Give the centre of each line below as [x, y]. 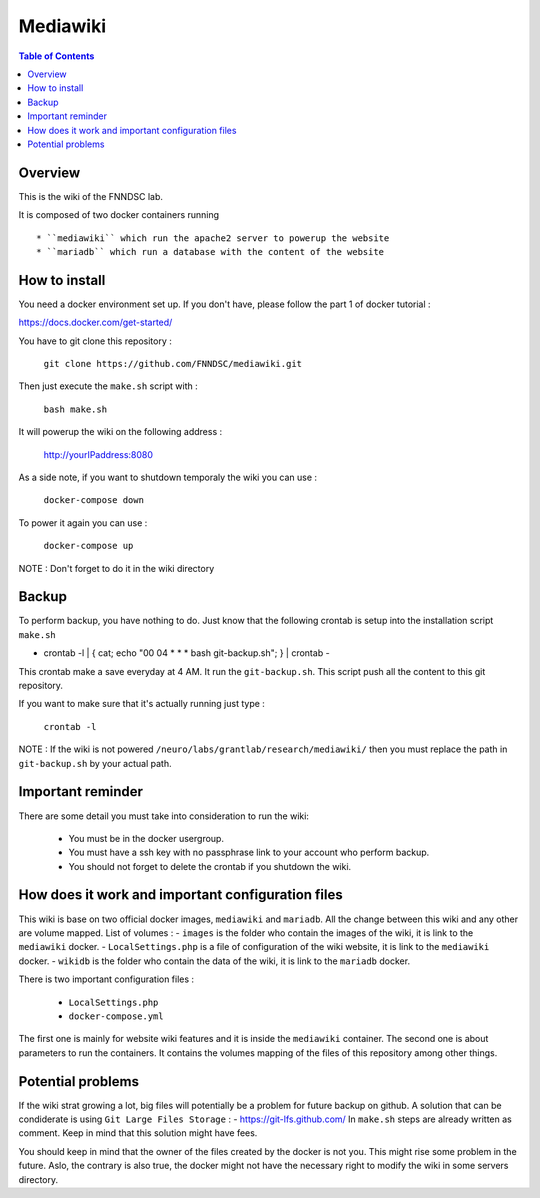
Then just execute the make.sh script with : [108, 386]
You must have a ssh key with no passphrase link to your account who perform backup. [249, 852]
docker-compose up [88, 546]
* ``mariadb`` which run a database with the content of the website [210, 251]
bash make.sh [75, 409]
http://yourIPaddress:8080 [98, 454]
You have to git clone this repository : [95, 341]
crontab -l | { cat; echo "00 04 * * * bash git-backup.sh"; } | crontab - [186, 653]
